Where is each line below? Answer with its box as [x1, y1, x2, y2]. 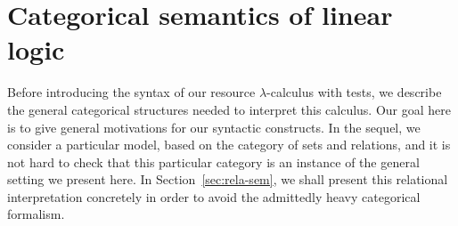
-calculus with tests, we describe [266, 83, 442, 101]
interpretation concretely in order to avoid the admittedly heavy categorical [7, 187, 421, 206]
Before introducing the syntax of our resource [7, 83, 256, 101]
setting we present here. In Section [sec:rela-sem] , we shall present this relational [7, 170, 448, 189]
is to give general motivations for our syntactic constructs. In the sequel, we [7, 117, 421, 136]
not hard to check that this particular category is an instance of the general [7, 152, 420, 171]
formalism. [7, 205, 65, 223]
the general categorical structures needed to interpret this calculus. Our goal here [7, 100, 451, 118]
